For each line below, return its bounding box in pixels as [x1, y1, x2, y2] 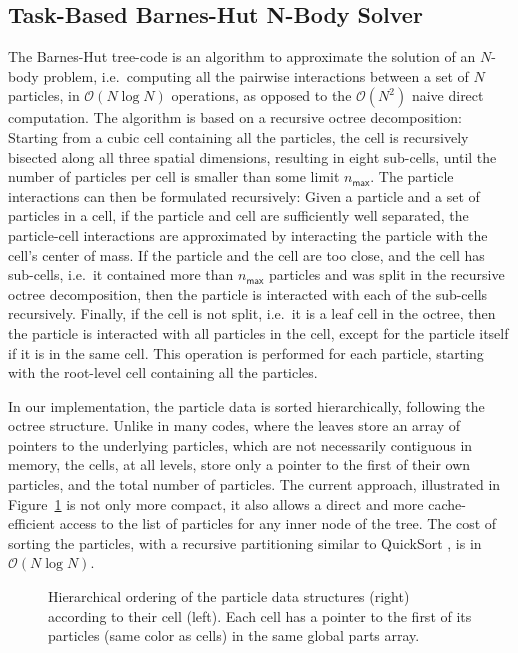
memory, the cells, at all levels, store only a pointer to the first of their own [8, 454, 471, 475]
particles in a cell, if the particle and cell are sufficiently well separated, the [8, 205, 469, 226]
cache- [428, 493, 466, 514]
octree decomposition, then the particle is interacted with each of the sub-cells [8, 283, 488, 304]
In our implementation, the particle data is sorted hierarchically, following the [8, 395, 485, 416]
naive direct [411, 85, 484, 106]
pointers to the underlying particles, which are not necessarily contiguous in [8, 434, 473, 455]
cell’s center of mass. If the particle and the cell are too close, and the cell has [8, 244, 485, 265]
